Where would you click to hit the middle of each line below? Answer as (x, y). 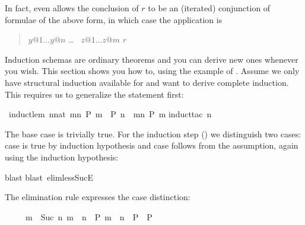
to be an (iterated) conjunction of (209, 8)
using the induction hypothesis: (62, 157)
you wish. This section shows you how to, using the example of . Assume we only (152, 71)
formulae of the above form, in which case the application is (114, 19)
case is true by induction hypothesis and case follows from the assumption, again (152, 145)
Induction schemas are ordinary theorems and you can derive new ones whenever (152, 59)
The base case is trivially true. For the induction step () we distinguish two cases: (153, 134)
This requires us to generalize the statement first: (94, 94)
